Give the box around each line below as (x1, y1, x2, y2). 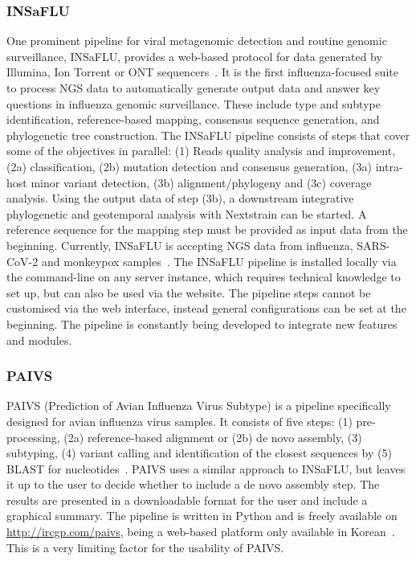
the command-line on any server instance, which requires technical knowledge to (6, 268, 401, 285)
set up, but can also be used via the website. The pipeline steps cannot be (6, 284, 371, 301)
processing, (6, 428, 60, 445)
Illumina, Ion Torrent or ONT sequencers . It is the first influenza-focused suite (6, 63, 398, 80)
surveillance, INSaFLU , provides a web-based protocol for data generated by (6, 47, 382, 64)
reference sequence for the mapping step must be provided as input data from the (6, 221, 408, 238)
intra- (375, 158, 403, 174)
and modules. (6, 331, 72, 348)
